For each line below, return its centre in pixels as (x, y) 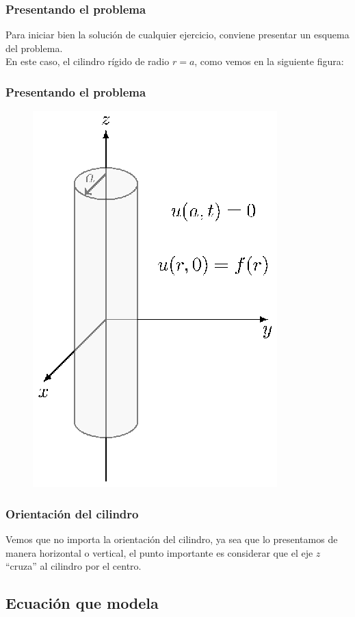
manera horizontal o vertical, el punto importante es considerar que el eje (159, 552)
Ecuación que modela (82, 603)
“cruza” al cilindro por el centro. (74, 566)
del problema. (34, 48)
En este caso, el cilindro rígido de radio (88, 61)
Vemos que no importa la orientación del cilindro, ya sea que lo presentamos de (172, 539)
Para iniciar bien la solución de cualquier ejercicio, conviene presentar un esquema (177, 35)
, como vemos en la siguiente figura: (269, 61)
